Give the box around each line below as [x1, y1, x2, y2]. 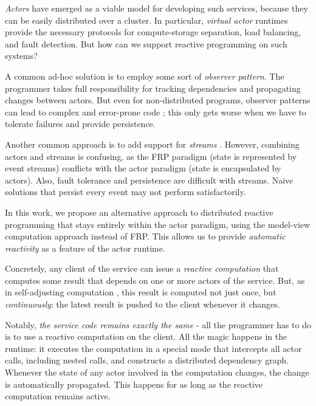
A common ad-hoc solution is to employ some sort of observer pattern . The [5, 69, 284, 82]
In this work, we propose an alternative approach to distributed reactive [5, 205, 273, 218]
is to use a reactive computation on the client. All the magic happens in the [5, 330, 287, 343]
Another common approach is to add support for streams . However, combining [5, 137, 300, 150]
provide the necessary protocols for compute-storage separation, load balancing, [5, 26, 301, 38]
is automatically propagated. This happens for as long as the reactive [5, 377, 263, 390]
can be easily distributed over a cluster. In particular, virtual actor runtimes [5, 13, 288, 26]
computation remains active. [5, 390, 111, 402]
